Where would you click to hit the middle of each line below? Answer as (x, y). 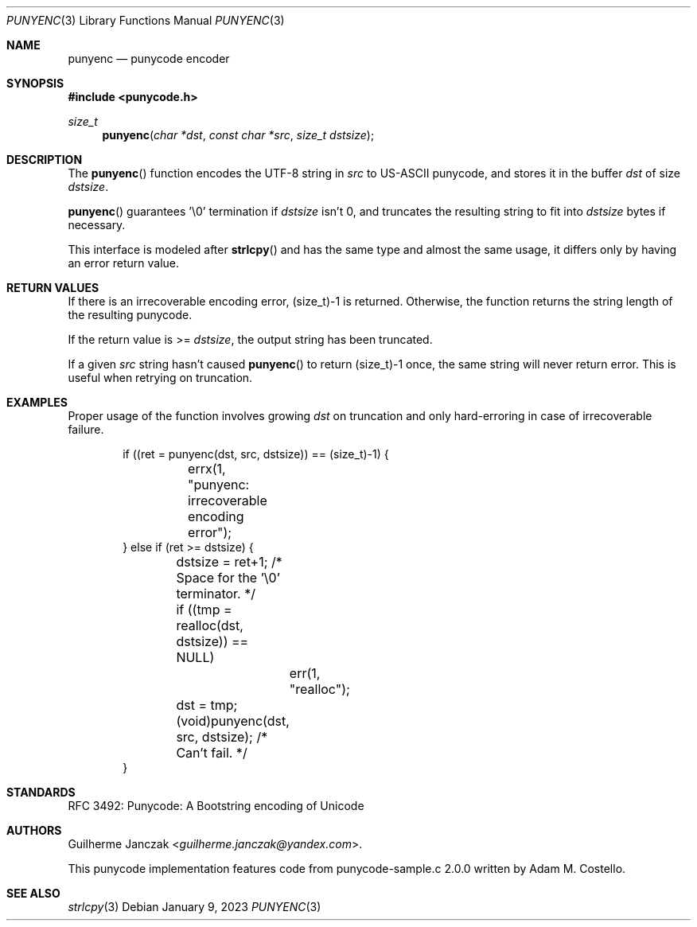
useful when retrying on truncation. (160, 378)
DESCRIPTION (45, 160)
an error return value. (124, 263)
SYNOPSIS (35, 83)
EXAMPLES (37, 402)
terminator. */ (216, 594)
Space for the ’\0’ (228, 578)
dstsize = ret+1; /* (229, 562)
